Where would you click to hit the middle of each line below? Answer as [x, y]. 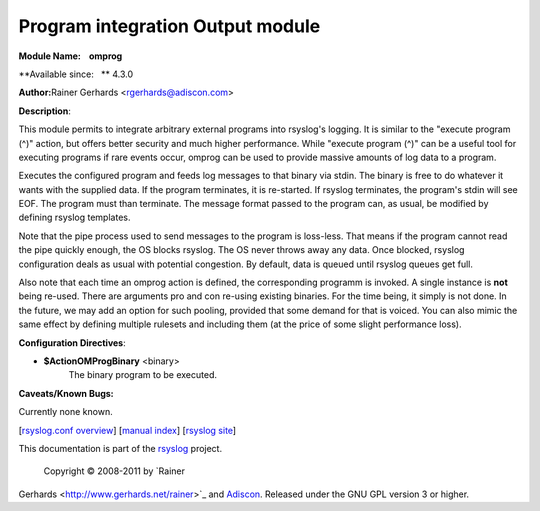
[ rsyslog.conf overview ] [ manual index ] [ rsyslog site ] [127, 430]
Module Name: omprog [70, 56]
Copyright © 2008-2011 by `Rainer [114, 471]
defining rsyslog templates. [74, 217]
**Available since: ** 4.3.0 [76, 74]
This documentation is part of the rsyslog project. [120, 448]
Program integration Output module [169, 26]
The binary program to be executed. [143, 375]
